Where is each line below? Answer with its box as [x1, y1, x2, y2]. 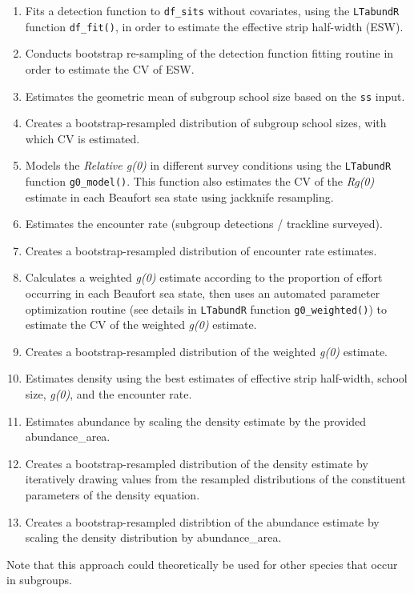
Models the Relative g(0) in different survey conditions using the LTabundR [25, 157, 392, 174]
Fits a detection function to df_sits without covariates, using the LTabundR [25, 2, 400, 18]
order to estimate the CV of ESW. [25, 60, 195, 77]
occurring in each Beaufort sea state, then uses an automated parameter [25, 285, 380, 302]
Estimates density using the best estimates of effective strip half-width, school [25, 370, 408, 387]
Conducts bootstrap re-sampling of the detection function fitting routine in [25, 45, 394, 62]
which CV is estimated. [25, 130, 140, 146]
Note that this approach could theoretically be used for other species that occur [6, 555, 398, 572]
